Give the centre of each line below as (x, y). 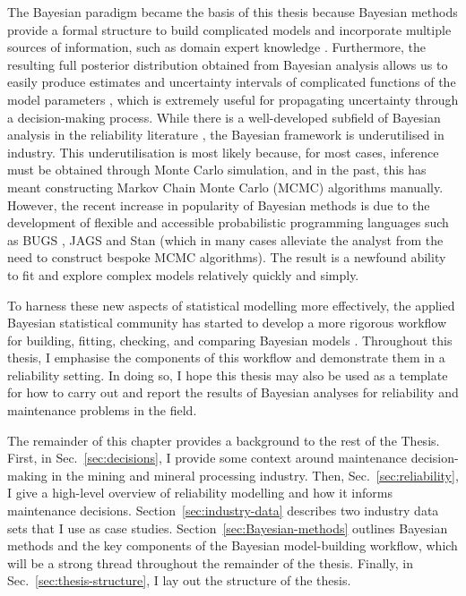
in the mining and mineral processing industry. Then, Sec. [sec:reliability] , (255, 475)
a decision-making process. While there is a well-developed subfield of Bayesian (224, 117)
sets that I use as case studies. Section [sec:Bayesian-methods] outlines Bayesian (228, 528)
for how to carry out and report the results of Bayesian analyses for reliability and (233, 392)
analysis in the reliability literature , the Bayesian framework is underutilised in (226, 135)
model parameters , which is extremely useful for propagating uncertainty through (233, 99)
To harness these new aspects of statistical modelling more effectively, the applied (231, 305)
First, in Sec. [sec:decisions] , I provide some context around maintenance (207, 458)
